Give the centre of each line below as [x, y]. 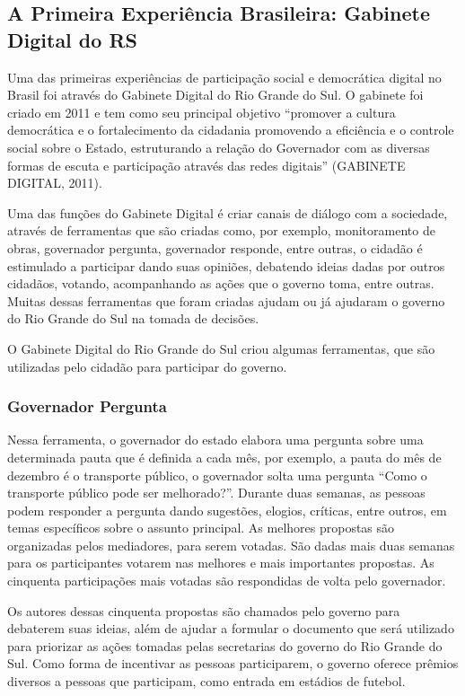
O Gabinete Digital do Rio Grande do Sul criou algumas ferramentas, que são [221, 348]
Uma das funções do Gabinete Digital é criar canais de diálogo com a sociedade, [228, 212]
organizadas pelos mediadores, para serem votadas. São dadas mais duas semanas [231, 545]
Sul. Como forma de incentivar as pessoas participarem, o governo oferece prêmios [233, 663]
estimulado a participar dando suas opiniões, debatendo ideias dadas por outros [226, 265]
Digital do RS [72, 39]
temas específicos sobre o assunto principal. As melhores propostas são [201, 528]
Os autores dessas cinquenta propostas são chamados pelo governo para [204, 610]
